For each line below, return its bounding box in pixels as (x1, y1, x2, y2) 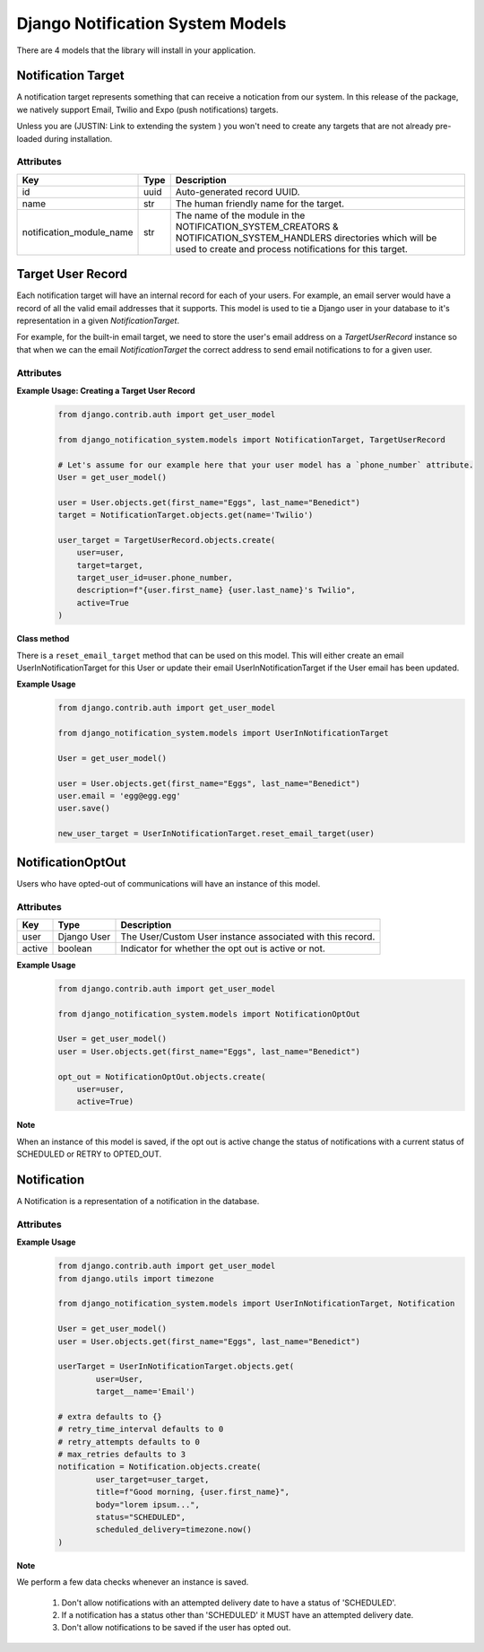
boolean (57, 942, 93, 955)
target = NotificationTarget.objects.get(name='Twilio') (57, 510, 314, 520)
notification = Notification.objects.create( (57, 1462, 262, 1472)
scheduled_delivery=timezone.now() (95, 1525, 253, 1534)
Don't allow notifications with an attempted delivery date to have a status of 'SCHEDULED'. (61, 1597, 397, 1608)
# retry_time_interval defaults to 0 (57, 1424, 224, 1435)
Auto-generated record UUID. (175, 185, 300, 197)
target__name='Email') (95, 1386, 196, 1397)
